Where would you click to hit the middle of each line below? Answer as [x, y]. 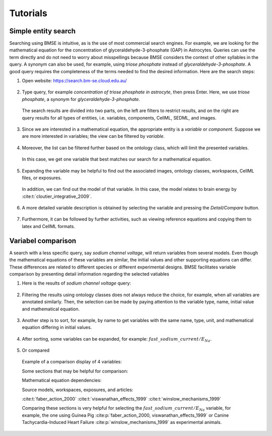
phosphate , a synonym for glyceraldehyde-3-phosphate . [81, 99]
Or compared [36, 350]
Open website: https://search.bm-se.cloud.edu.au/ [74, 81]
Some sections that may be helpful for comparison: [75, 371]
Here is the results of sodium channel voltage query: [76, 283]
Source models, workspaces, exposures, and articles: [78, 390]
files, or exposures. [42, 178]
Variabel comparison [43, 240]
